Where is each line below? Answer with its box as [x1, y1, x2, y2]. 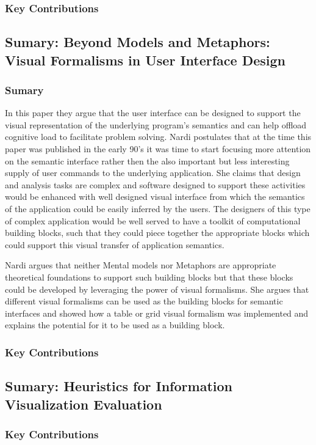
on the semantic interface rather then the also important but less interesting [5, 154, 290, 167]
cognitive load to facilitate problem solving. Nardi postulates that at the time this [5, 130, 312, 143]
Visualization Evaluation [5, 394, 162, 413]
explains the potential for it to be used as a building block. [5, 318, 225, 331]
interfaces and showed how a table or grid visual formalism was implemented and [5, 306, 309, 319]
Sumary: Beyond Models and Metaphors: [5, 32, 270, 51]
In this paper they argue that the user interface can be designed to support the [5, 106, 301, 119]
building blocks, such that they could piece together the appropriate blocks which [5, 226, 310, 239]
